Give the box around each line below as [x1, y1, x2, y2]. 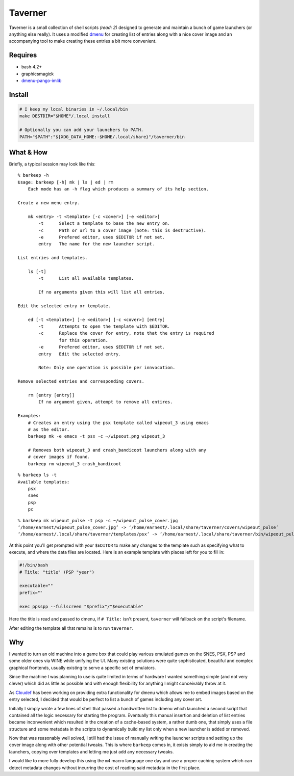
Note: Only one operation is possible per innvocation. [38, 365, 176, 371]
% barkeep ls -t [18, 472, 57, 478]
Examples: [18, 413, 41, 419]
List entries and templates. [18, 255, 88, 261]
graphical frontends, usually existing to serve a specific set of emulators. [9, 665, 156, 670]
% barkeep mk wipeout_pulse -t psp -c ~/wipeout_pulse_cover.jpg [18, 518, 178, 523]
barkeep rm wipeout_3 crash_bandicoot [27, 461, 122, 466]
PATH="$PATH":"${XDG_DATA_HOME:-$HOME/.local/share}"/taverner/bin [19, 134, 185, 139]
